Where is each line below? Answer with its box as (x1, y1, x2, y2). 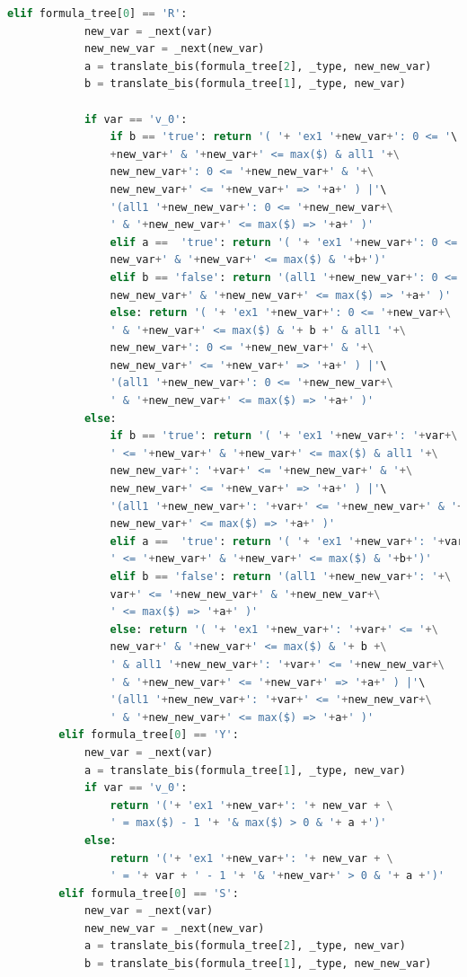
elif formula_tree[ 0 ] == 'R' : (7, 7, 188, 20)
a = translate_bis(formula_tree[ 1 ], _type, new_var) (84, 763, 406, 777)
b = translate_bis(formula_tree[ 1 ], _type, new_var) (84, 77, 406, 91)
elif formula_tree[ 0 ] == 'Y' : (58, 728, 239, 742)
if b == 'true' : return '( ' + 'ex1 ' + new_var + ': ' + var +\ (110, 429, 458, 443)
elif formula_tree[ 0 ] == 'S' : (58, 886, 239, 900)
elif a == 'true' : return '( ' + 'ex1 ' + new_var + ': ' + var (110, 534, 464, 548)
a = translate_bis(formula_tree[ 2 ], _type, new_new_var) (84, 59, 432, 73)
